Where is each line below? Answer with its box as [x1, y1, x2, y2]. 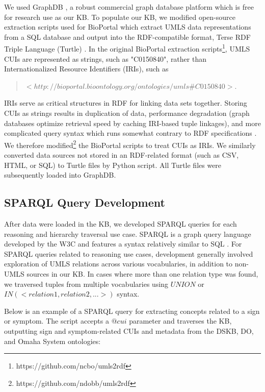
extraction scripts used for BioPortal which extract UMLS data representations [4, 21, 251, 32]
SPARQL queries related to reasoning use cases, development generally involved [4, 248, 253, 259]
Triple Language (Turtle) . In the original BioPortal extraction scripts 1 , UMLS [4, 42, 250, 54]
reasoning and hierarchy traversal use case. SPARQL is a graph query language [4, 228, 251, 239]
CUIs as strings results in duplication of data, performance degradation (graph [4, 108, 250, 118]
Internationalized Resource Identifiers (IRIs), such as [4, 63, 169, 74]
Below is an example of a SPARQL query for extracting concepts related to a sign [4, 305, 260, 316]
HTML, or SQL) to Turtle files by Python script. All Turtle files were [4, 159, 222, 170]
